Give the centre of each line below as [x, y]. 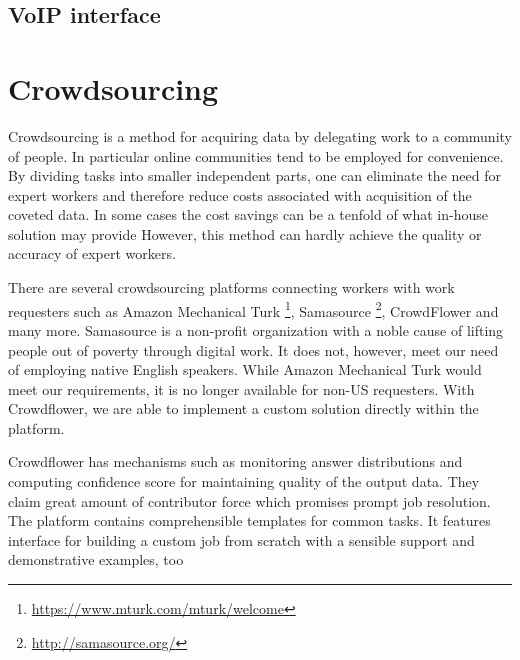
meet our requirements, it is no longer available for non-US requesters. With [241, 388]
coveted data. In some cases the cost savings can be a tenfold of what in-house [248, 214]
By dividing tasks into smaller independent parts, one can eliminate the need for [254, 175]
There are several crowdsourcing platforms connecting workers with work [231, 287]
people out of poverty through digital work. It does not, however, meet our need [253, 349]
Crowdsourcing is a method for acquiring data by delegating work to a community [260, 135]
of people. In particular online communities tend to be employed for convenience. [256, 155]
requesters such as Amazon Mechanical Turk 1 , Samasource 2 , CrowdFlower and [253, 309]
